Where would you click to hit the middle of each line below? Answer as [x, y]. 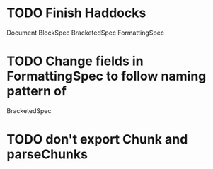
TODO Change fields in [75, 61]
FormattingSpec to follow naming [106, 76]
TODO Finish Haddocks [76, 13]
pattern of [36, 92]
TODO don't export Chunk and [97, 140]
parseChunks [47, 155]
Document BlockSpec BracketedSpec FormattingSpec [85, 33]
